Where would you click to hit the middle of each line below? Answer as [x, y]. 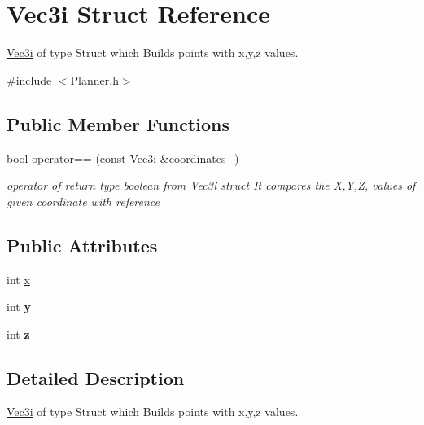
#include [29, 79]
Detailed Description [96, 377]
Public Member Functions [118, 123]
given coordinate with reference [83, 201]
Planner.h [94, 79]
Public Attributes [82, 245]
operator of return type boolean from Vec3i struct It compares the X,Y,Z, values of [211, 185]
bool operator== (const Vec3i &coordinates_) [123, 158]
